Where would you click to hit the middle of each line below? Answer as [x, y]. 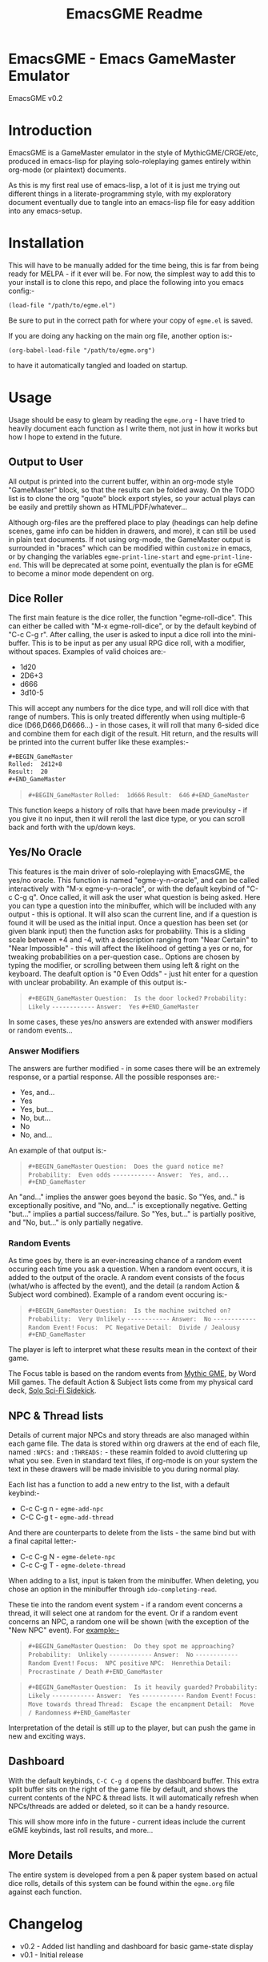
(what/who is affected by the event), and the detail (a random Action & [124, 1286]
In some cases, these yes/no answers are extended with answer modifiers [131, 1021]
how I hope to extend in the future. [65, 436]
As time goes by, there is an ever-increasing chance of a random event [125, 1261]
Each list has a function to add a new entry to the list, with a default [119, 1485]
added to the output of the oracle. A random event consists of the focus [127, 1278]
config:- [22, 291]
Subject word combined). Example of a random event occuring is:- [118, 1294]
